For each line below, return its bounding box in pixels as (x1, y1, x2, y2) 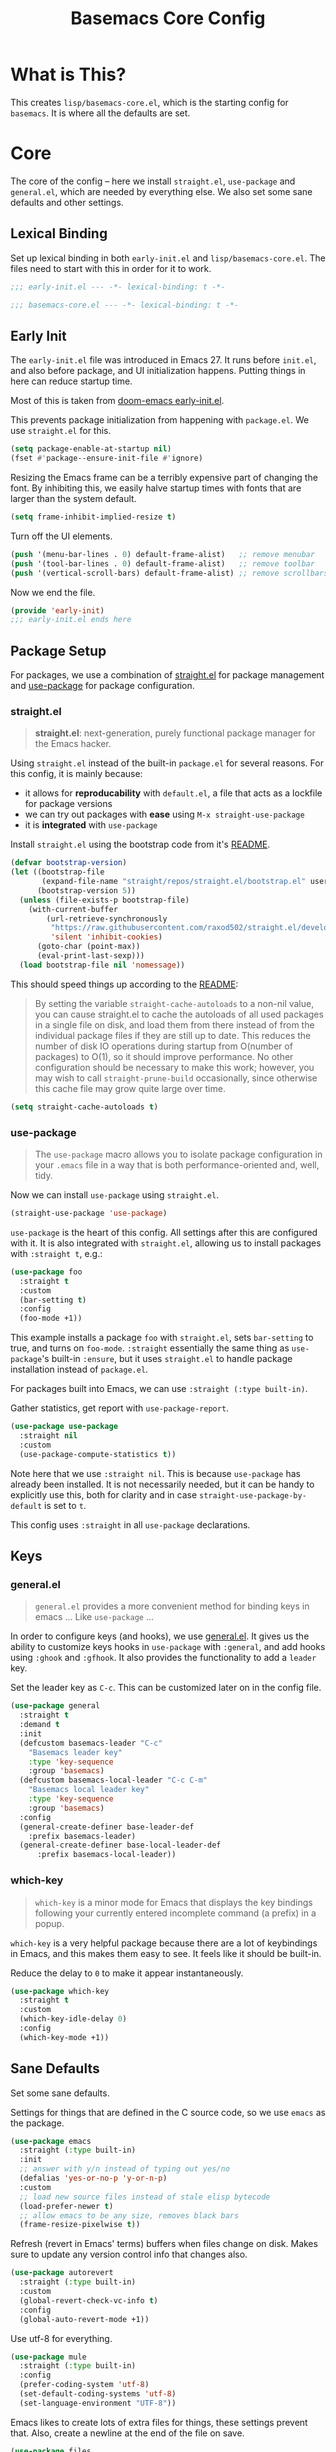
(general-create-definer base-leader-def (19, 1822, 195, 1832)
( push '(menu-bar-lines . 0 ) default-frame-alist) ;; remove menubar (10, 549, 315, 559)
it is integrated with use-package (24, 819, 158, 831)
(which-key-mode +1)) (19, 2032, 110, 2042)
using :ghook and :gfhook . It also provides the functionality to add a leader (10, 1652, 317, 1664)
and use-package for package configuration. (10, 680, 195, 692)
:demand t (19, 1720, 60, 1730)
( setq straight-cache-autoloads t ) (10, 1102, 159, 1112)
